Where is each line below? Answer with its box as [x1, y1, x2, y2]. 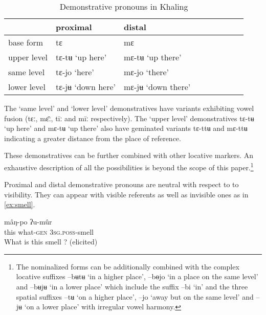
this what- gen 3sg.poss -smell [4, 226, 94, 237]
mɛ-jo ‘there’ [123, 66, 169, 78]
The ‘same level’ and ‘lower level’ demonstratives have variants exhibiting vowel [4, 103, 254, 113]
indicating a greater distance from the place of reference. [4, 132, 181, 143]
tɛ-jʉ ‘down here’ [55, 81, 116, 93]
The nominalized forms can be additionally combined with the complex [16, 261, 239, 272]
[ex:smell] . [4, 199, 35, 210]
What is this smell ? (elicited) [4, 236, 98, 247]
